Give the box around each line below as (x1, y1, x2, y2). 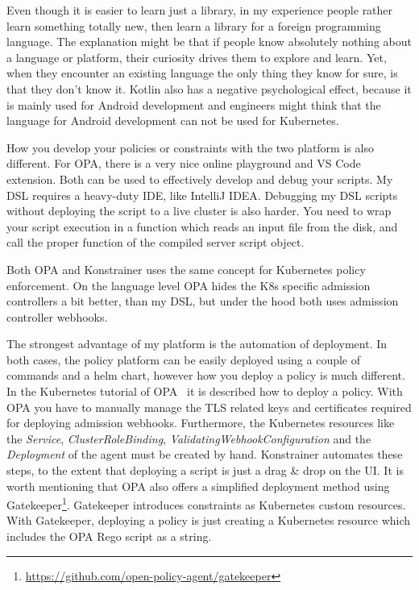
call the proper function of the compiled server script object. (6, 234, 305, 251)
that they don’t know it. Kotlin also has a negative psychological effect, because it (6, 80, 412, 97)
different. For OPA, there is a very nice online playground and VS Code (6, 155, 361, 172)
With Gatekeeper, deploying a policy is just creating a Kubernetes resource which (6, 512, 411, 529)
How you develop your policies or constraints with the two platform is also (6, 139, 374, 156)
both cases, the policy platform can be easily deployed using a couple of (6, 351, 361, 368)
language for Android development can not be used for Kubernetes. (6, 112, 339, 129)
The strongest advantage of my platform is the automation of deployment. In (6, 335, 388, 352)
